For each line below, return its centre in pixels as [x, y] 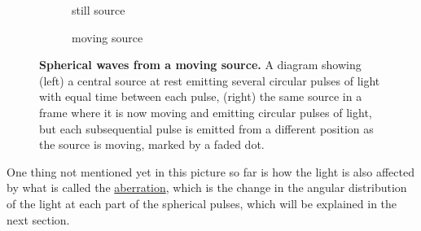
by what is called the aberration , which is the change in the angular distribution [207, 187]
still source [99, 10]
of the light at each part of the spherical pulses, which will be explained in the [202, 203]
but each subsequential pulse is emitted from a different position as [206, 128]
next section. [38, 219]
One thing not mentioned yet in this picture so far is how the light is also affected [210, 171]
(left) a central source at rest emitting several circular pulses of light [210, 80]
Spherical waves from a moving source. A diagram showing [200, 65]
